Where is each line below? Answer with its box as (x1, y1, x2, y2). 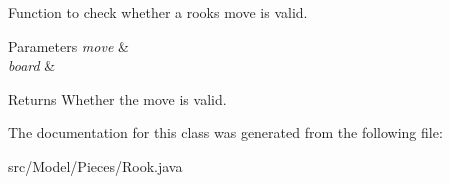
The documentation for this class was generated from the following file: (8, 122, 443, 143)
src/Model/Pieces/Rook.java (8, 155, 183, 176)
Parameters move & (8, 35, 129, 56)
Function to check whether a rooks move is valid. (8, 2, 308, 22)
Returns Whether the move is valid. (8, 88, 227, 109)
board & (8, 55, 56, 76)
